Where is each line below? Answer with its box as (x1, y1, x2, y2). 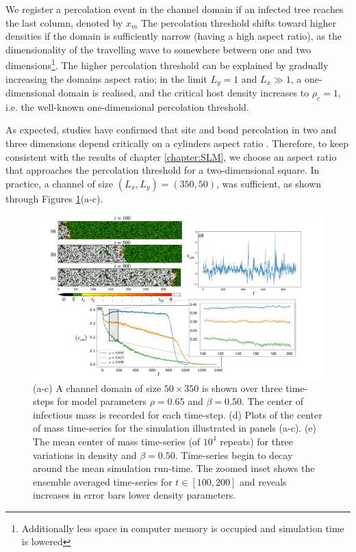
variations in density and (33, 447, 137, 462)
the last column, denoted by (5, 15, 123, 29)
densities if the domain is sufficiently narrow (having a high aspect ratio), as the (5, 29, 342, 43)
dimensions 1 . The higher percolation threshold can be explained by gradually (5, 56, 329, 73)
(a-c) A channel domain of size (33, 380, 162, 395)
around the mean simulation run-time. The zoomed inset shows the (33, 461, 315, 475)
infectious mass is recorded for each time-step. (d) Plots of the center (33, 407, 322, 421)
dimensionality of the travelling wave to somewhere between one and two (5, 42, 311, 56)
